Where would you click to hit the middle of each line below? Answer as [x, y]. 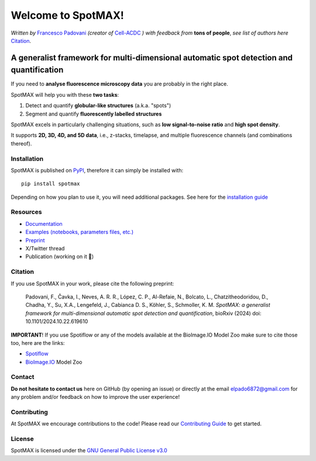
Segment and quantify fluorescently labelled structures [94, 114]
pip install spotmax [51, 184]
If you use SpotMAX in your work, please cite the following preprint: [92, 283]
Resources [26, 212]
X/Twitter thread [45, 249]
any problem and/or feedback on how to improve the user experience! [95, 397]
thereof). [21, 143]
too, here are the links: [38, 343]
